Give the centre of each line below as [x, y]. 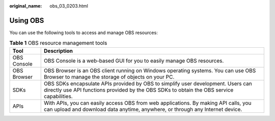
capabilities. [59, 96]
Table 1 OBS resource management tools [58, 43]
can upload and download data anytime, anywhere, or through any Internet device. [143, 109]
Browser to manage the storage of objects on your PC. [109, 77]
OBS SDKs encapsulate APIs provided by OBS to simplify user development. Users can [148, 83]
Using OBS [27, 20]
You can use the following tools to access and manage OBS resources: [84, 33]
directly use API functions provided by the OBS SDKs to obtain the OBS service [139, 90]
